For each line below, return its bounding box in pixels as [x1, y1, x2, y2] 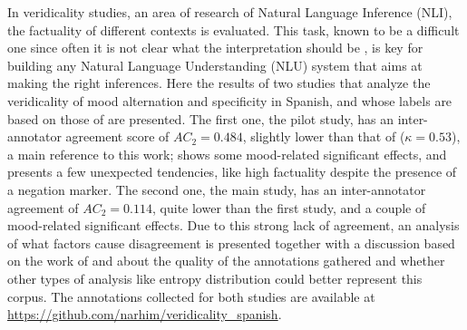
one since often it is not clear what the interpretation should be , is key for [7, 38, 423, 57]
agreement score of [65, 127, 170, 146]
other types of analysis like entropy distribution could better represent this [7, 268, 423, 287]
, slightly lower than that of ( [242, 127, 405, 146]
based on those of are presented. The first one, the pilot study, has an [7, 109, 394, 128]
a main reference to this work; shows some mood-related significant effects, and [7, 144, 447, 163]
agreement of [7, 198, 79, 217]
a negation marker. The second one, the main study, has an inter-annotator [7, 180, 426, 199]
